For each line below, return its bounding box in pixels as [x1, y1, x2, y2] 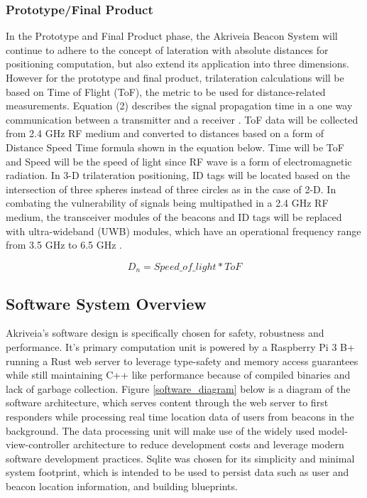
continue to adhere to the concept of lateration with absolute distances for [6, 42, 329, 57]
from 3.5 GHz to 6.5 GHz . [6, 237, 122, 252]
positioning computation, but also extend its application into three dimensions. [6, 56, 349, 71]
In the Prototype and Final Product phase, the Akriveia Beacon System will [6, 28, 338, 43]
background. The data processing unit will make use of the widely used [6, 423, 315, 438]
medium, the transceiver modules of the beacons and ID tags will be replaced [6, 209, 342, 224]
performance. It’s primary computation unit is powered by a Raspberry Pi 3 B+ [6, 339, 355, 354]
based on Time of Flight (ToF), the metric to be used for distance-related [6, 84, 326, 99]
